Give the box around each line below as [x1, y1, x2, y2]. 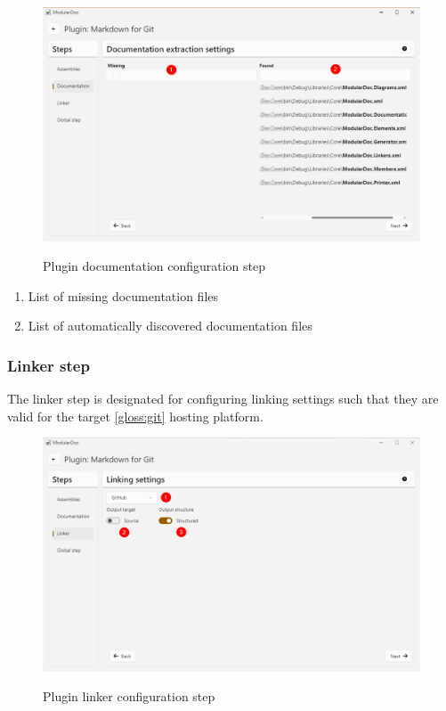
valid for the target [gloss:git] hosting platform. [7, 406, 264, 425]
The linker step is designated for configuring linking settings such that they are [7, 389, 439, 408]
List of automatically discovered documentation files [28, 316, 312, 335]
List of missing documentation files [28, 286, 219, 305]
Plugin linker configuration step [43, 687, 215, 706]
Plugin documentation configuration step [43, 257, 266, 275]
